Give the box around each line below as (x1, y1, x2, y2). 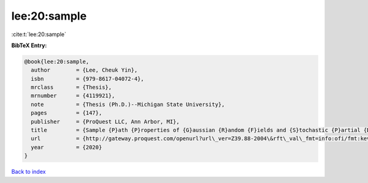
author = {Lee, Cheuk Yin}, (31, 67, 138, 73)
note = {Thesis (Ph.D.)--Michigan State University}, (31, 101, 225, 108)
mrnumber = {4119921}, (31, 92, 115, 99)
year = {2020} (31, 144, 102, 151)
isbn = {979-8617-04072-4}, (31, 75, 144, 82)
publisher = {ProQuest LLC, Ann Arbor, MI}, (31, 118, 180, 125)
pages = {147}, (31, 110, 102, 116)
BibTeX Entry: (11, 42, 47, 49)
